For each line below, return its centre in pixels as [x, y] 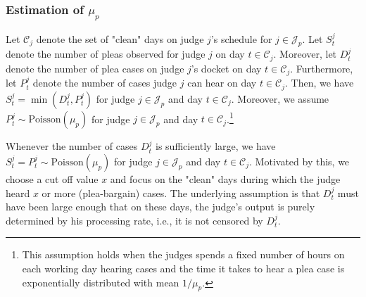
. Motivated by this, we [299, 161]
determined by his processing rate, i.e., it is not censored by [134, 220]
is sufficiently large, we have [216, 146]
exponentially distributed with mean [101, 282]
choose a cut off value [52, 178]
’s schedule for [241, 38]
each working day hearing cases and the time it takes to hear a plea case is [183, 268]
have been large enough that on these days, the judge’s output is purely [160, 207]
